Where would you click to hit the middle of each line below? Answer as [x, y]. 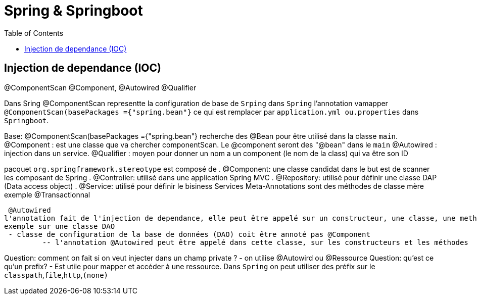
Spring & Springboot [74, 11]
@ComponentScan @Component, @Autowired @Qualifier [100, 87]
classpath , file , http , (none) [56, 275]
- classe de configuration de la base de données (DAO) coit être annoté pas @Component [189, 234]
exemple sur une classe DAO [60, 226]
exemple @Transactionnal [47, 194]
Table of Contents [34, 33]
